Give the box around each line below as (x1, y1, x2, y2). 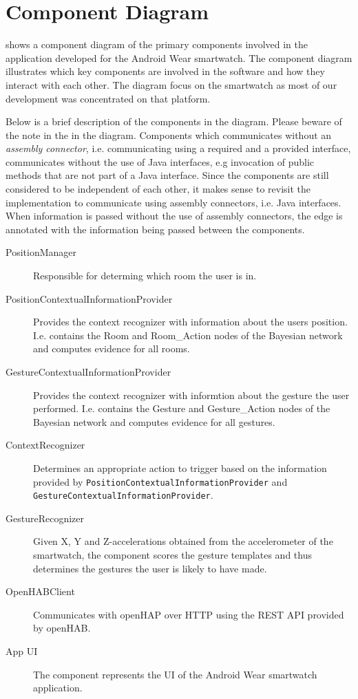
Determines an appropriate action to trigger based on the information (33, 460, 327, 475)
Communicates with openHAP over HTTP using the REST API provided (33, 607, 344, 621)
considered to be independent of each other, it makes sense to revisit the (6, 182, 311, 196)
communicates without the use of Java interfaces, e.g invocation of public (6, 154, 315, 169)
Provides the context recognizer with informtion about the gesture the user (33, 387, 350, 402)
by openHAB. (33, 621, 91, 635)
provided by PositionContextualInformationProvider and (33, 474, 288, 488)
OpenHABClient (6, 584, 75, 599)
